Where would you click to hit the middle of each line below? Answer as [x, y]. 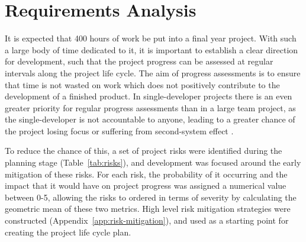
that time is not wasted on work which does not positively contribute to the [142, 84]
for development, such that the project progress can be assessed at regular [139, 61]
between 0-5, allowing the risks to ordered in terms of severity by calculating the [151, 197]
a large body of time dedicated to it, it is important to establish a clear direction [152, 49]
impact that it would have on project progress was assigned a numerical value [146, 185]
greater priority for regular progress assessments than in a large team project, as [150, 107]
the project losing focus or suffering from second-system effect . [119, 130]
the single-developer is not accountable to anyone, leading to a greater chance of [150, 119]
